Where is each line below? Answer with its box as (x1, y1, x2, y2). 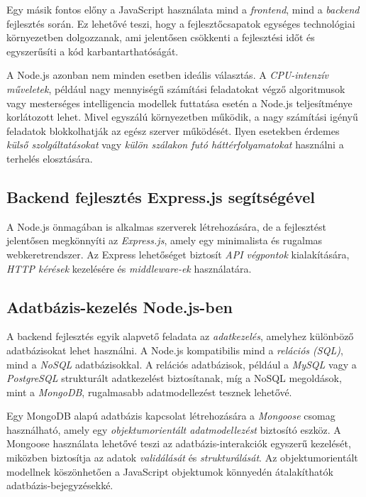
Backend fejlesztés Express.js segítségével (6, 185, 315, 207)
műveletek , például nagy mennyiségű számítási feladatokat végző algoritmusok (6, 81, 345, 96)
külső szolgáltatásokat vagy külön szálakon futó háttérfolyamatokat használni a (6, 137, 344, 152)
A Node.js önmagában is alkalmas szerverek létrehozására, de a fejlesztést (6, 219, 326, 234)
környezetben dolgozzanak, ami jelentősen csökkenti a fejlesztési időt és (6, 30, 315, 45)
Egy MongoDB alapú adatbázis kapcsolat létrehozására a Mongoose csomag (6, 408, 335, 423)
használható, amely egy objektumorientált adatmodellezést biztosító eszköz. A (6, 422, 341, 437)
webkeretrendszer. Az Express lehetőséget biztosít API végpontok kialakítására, (6, 246, 350, 261)
